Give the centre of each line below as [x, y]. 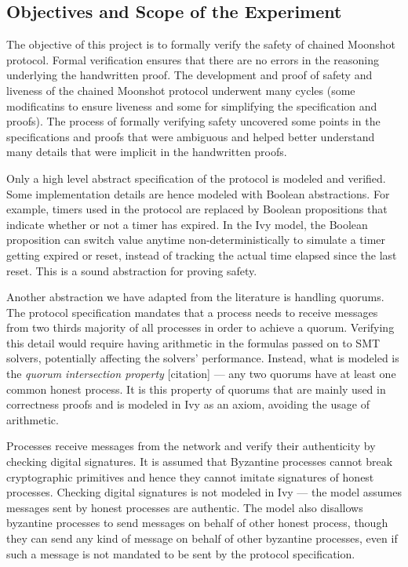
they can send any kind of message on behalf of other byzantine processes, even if [202, 538]
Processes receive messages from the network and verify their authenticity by [191, 446]
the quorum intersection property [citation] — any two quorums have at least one [201, 374]
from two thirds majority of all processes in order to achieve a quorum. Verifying [200, 327]
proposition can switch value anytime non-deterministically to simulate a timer [196, 240]
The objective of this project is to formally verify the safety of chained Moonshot [201, 44]
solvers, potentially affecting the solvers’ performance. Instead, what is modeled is [203, 358]
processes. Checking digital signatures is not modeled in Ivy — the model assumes [204, 492]
